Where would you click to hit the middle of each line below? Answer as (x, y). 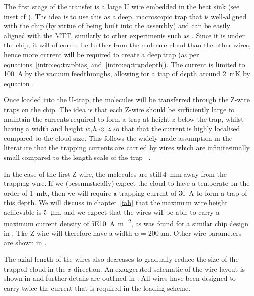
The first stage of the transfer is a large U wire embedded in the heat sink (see (122, 6)
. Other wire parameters (205, 233)
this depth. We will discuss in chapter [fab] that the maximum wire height (116, 202)
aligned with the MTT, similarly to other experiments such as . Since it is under (125, 35)
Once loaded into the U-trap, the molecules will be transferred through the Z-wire (127, 100)
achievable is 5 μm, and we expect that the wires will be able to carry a (112, 212)
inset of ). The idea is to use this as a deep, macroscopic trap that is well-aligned (125, 16)
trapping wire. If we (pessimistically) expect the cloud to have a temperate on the (127, 183)
